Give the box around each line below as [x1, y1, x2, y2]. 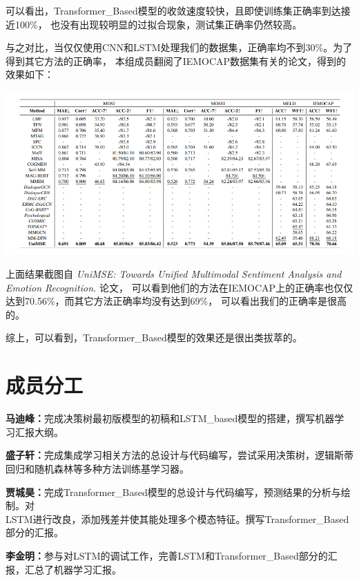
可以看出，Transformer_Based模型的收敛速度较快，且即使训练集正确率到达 [6, 3, 341, 17]
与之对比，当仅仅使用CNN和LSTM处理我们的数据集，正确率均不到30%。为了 [6, 40, 353, 55]
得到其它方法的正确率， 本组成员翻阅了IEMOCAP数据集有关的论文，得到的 [6, 53, 347, 68]
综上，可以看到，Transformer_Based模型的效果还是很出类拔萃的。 [6, 330, 302, 345]
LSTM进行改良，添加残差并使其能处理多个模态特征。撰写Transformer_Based [6, 511, 349, 526]
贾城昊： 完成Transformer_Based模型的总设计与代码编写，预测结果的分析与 [6, 484, 341, 499]
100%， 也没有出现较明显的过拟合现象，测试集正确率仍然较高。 [14, 17, 302, 31]
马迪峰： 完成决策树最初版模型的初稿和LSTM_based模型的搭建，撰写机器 [6, 411, 335, 426]
